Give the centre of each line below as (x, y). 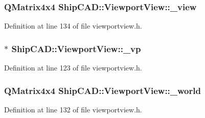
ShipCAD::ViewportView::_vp (76, 48)
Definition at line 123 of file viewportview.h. (73, 68)
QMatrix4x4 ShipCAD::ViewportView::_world (102, 90)
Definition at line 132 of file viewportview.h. (73, 109)
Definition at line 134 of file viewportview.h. (73, 26)
